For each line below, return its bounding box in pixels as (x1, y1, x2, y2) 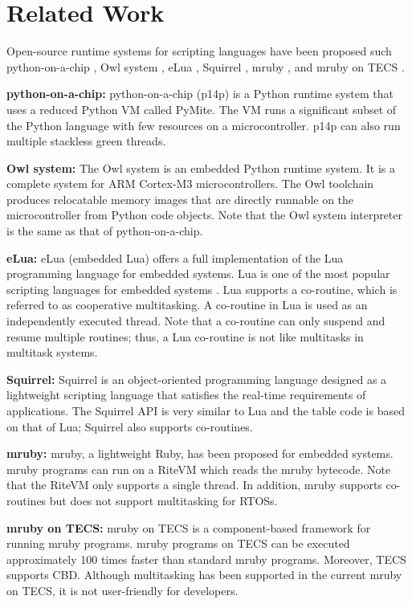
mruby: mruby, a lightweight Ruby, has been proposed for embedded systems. (6, 445, 394, 462)
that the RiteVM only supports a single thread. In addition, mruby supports (6, 476, 382, 493)
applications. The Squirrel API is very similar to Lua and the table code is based (6, 402, 405, 418)
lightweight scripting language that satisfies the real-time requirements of (6, 386, 366, 403)
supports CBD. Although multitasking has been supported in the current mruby (6, 566, 402, 583)
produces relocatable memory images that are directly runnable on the (6, 190, 354, 207)
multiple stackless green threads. (6, 133, 166, 149)
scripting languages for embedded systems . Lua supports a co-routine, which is (6, 280, 398, 297)
